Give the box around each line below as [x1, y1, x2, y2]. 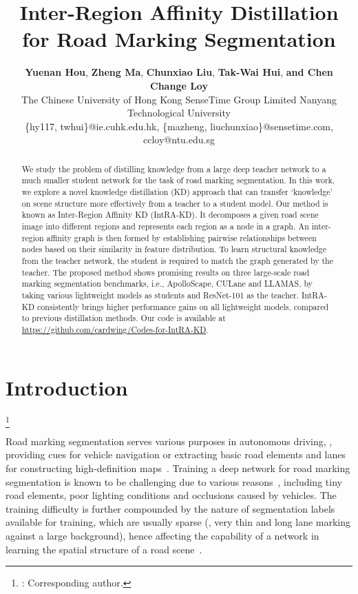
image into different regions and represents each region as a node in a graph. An [21, 220, 309, 232]
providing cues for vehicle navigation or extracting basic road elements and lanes [6, 447, 346, 462]
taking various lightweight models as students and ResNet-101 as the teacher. [21, 289, 299, 300]
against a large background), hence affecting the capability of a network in [6, 528, 319, 542]
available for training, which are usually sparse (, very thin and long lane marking [6, 515, 351, 529]
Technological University [127, 105, 231, 120]
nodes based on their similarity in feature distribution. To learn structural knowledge [21, 243, 327, 255]
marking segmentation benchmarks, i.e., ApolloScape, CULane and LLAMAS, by [21, 278, 313, 289]
